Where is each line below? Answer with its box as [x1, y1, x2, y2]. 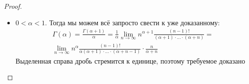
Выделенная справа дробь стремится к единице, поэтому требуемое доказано [15, 55, 245, 66]
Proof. [4, 1, 22, 11]
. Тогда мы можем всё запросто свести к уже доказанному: [45, 17, 220, 27]
